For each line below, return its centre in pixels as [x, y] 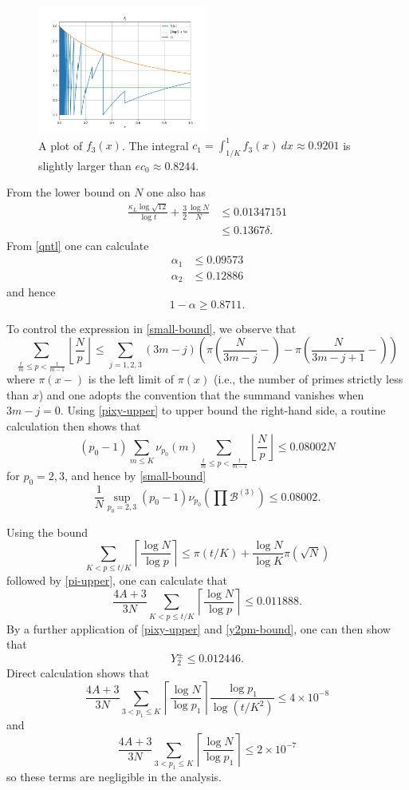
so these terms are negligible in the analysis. [114, 776]
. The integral [155, 145]
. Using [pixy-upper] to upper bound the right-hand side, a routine [223, 410]
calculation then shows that [74, 425]
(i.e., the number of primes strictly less [308, 378]
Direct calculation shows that [78, 673]
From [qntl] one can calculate [78, 245]
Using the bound [47, 532]
